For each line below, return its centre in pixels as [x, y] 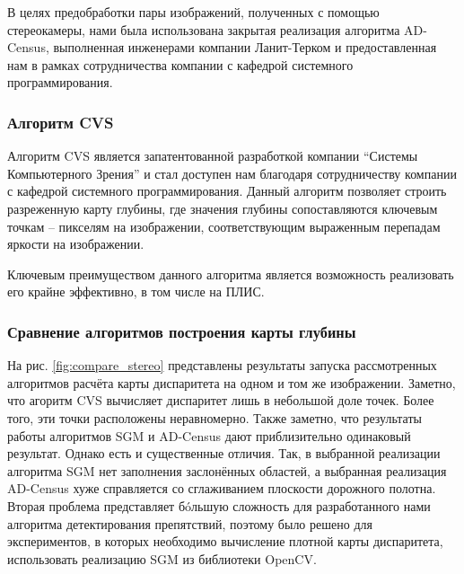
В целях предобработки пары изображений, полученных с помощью [193, 12]
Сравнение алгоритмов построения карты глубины [182, 331]
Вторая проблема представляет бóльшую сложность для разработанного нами [219, 505]
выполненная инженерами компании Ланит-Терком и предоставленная [245, 47]
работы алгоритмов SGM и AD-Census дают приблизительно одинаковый [209, 435]
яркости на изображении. [76, 244]
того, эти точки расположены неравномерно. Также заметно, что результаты [214, 417]
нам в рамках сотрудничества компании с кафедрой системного [180, 64]
